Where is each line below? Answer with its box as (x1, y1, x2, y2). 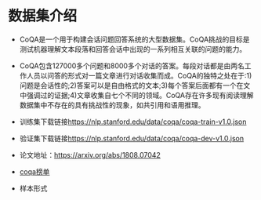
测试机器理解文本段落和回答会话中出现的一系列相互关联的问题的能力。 (19, 44, 247, 53)
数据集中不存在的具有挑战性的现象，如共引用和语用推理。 (19, 100, 205, 110)
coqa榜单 (19, 166, 50, 176)
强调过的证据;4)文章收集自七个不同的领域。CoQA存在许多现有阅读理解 (26, 90, 254, 100)
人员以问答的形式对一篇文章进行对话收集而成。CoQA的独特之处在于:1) (26, 71, 252, 80)
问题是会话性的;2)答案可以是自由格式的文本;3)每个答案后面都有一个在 (19, 80, 244, 90)
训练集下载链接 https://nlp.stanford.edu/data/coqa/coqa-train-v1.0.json (19, 117, 247, 126)
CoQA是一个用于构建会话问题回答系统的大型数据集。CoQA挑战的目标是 (19, 35, 250, 44)
